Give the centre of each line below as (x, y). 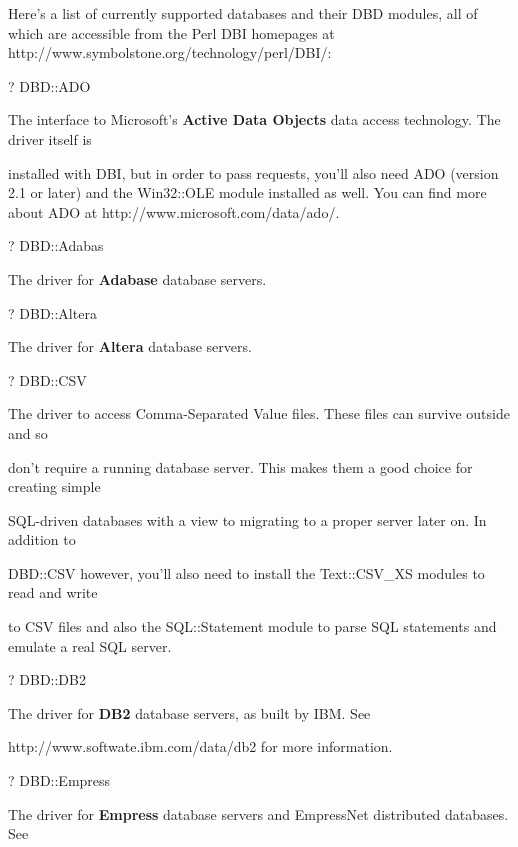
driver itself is (50, 138)
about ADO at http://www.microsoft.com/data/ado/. (174, 211)
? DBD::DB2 (47, 679)
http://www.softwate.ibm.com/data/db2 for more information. (200, 746)
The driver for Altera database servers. (130, 346)
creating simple (54, 486)
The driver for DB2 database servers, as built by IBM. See (189, 712)
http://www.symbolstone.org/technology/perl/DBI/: (170, 52)
